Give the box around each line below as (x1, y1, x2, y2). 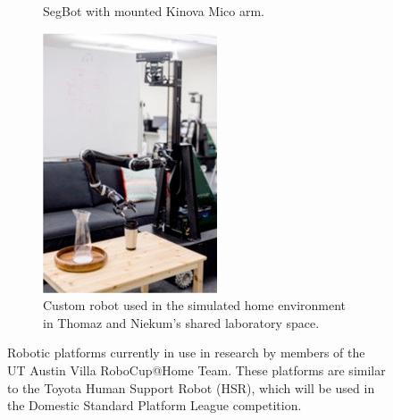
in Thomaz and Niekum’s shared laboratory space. (43, 313, 320, 332)
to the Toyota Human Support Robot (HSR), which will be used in (7, 378, 375, 397)
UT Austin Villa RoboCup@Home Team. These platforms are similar (7, 360, 386, 379)
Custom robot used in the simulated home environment (43, 296, 347, 315)
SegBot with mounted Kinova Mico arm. (43, 2, 264, 20)
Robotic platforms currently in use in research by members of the (7, 343, 365, 362)
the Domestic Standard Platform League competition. (7, 396, 302, 415)
